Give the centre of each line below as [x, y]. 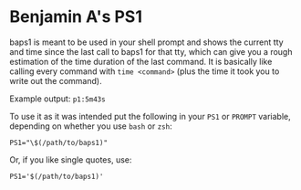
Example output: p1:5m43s [58, 99]
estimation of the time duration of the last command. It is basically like [141, 61]
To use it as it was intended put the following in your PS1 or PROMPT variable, [150, 116]
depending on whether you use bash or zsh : [91, 126]
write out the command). [56, 80]
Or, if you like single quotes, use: [71, 159]
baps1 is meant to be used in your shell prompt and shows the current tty [147, 42]
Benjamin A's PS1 [76, 17]
